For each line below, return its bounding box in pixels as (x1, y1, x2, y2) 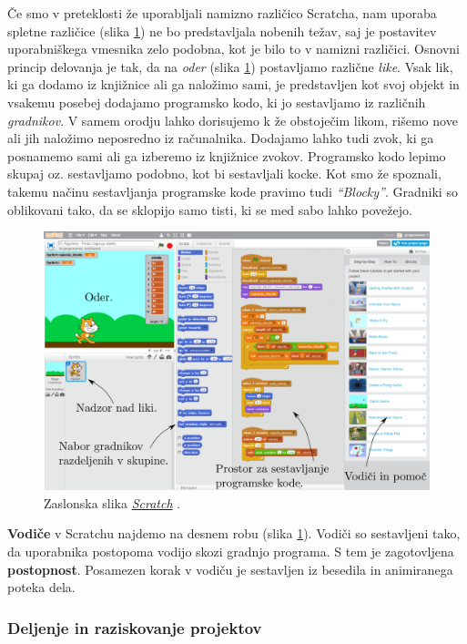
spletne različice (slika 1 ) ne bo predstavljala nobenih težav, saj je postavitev (7, 21, 437, 40)
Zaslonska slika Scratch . (44, 493, 181, 512)
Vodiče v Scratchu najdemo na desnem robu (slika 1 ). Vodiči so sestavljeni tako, (7, 524, 461, 543)
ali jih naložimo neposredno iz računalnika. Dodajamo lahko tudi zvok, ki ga (7, 128, 434, 148)
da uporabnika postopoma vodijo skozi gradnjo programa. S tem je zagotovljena (7, 541, 454, 560)
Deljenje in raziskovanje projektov (7, 616, 262, 639)
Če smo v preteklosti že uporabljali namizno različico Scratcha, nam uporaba (7, 4, 437, 22)
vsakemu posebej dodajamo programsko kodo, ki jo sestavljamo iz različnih (7, 92, 426, 111)
